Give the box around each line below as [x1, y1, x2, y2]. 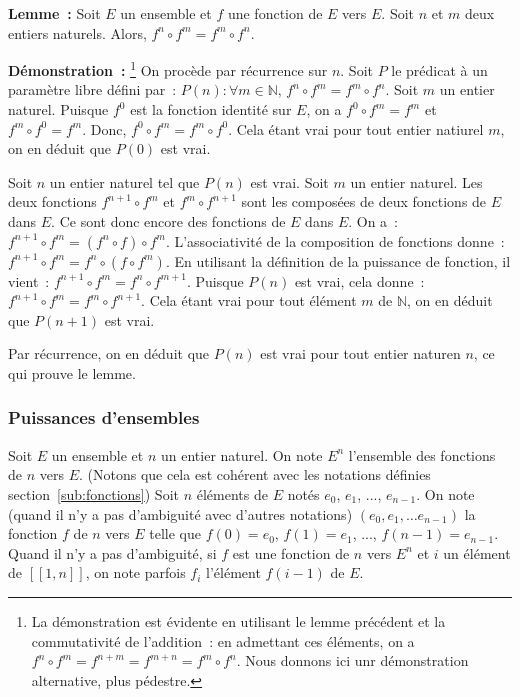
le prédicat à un [391, 59, 488, 80]
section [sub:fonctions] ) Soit [8, 483, 179, 504]
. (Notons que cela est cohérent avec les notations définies [78, 464, 431, 485]
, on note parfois [85, 562, 186, 583]
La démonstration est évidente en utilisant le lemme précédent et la [31, 610, 446, 631]
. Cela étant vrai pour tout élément [141, 290, 357, 311]
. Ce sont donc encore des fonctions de [51, 211, 286, 231]
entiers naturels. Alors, [8, 22, 147, 43]
